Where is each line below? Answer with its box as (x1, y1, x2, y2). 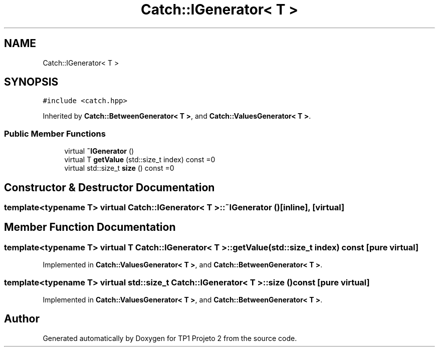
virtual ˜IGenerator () (64, 147, 134, 156)
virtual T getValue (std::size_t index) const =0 (64, 155, 215, 164)
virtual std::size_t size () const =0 (64, 164, 174, 173)
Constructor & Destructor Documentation (4, 181, 215, 194)
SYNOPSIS (4, 76, 59, 89)
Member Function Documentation (4, 221, 176, 234)
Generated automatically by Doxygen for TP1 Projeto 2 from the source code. (43, 333, 297, 342)
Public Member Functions (4, 128, 106, 139)
